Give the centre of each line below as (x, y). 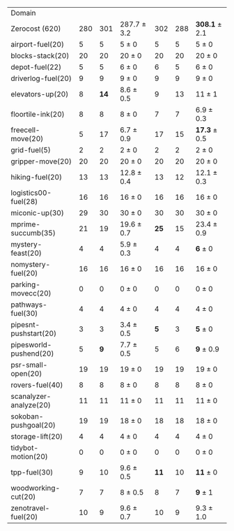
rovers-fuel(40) (37, 385)
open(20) (26, 373)
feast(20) (26, 253)
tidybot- (25, 448)
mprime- (25, 224)
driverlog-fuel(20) (41, 78)
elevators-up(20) (40, 94)
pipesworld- (31, 345)
